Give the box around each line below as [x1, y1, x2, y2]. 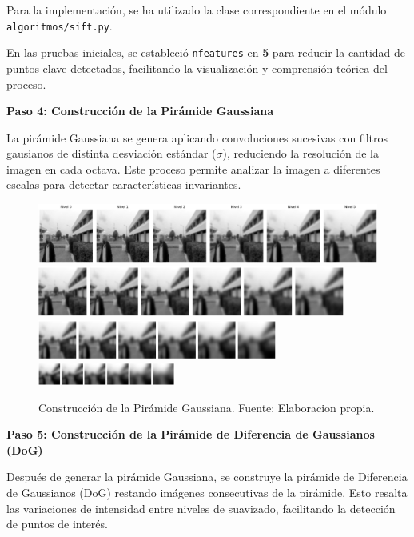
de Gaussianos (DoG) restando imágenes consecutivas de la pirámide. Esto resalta [6, 483, 408, 500]
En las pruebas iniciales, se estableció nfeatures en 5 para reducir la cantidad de [6, 44, 406, 61]
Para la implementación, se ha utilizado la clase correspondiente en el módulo [6, 2, 387, 18]
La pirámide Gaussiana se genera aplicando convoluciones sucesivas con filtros [6, 129, 388, 146]
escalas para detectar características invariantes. [6, 176, 241, 193]
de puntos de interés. [6, 515, 108, 532]
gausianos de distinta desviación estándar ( [6, 145, 217, 162]
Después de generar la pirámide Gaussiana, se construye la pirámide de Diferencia [6, 468, 408, 485]
